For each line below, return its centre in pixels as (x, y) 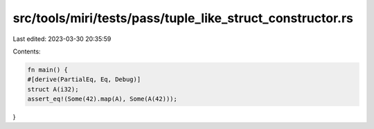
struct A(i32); (53, 89)
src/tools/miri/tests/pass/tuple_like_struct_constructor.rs (183, 18)
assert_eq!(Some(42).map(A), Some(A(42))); (103, 99)
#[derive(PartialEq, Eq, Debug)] (84, 79)
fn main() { (48, 70)
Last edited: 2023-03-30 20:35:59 (62, 39)
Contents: (27, 51)
